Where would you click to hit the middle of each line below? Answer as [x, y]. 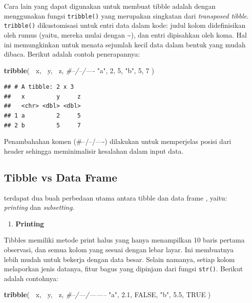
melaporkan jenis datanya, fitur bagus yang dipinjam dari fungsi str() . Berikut [124, 269]
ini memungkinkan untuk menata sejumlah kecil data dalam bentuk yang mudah [125, 44]
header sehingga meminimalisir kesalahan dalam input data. [94, 151]
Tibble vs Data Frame [61, 177]
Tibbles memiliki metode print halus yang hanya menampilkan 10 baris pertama [124, 240]
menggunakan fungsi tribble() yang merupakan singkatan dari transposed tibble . [126, 15]
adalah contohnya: [31, 278]
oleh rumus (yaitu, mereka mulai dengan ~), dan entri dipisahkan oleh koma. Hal [126, 34]
